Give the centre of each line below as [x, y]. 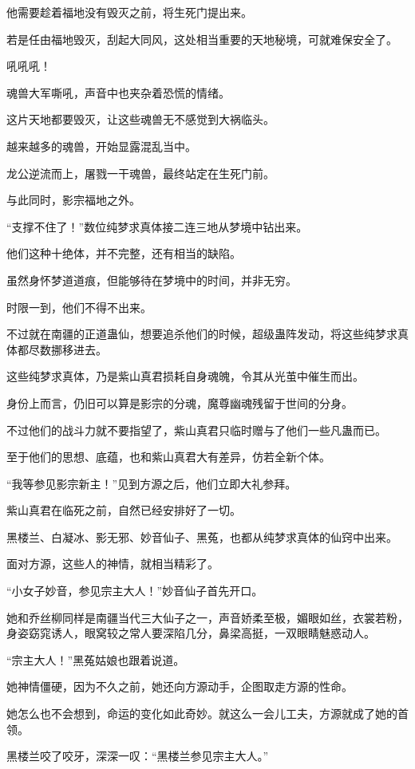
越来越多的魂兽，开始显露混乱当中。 [101, 146]
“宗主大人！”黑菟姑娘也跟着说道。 [96, 659]
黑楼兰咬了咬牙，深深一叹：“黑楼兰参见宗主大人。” [138, 756]
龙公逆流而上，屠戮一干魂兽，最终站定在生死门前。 [140, 173]
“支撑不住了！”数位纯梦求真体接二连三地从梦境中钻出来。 [157, 226]
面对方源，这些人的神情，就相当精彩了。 [113, 564]
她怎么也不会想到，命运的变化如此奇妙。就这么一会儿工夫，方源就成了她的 [202, 714]
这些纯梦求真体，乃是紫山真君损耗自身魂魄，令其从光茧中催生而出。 [185, 376]
